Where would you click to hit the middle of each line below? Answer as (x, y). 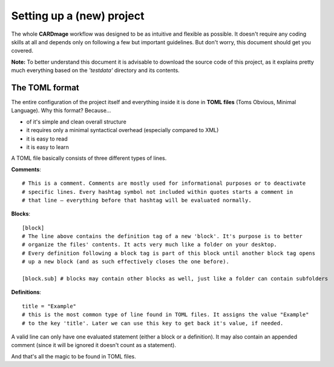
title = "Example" (49, 306)
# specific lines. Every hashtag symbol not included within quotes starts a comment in (158, 192)
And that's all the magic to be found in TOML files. (74, 356)
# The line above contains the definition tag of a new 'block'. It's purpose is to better (162, 236)
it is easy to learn (48, 147)
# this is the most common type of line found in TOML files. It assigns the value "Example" (165, 315)
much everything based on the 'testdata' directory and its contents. (95, 70)
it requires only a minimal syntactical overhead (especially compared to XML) (123, 130)
